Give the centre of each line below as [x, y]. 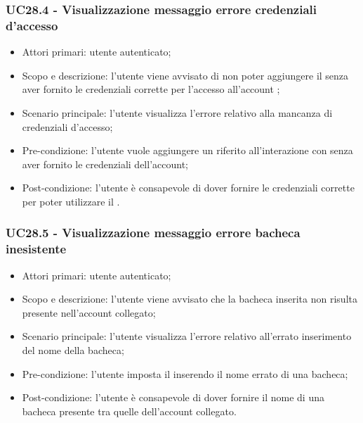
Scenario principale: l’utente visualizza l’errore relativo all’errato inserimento [187, 336]
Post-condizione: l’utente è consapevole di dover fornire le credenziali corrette [188, 188]
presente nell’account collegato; [89, 312]
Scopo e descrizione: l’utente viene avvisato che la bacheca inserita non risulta [190, 299]
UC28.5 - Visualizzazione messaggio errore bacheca [153, 233]
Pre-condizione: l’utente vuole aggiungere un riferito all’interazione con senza [187, 150]
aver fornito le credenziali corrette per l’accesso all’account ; [151, 89]
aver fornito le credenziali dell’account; [105, 164]
